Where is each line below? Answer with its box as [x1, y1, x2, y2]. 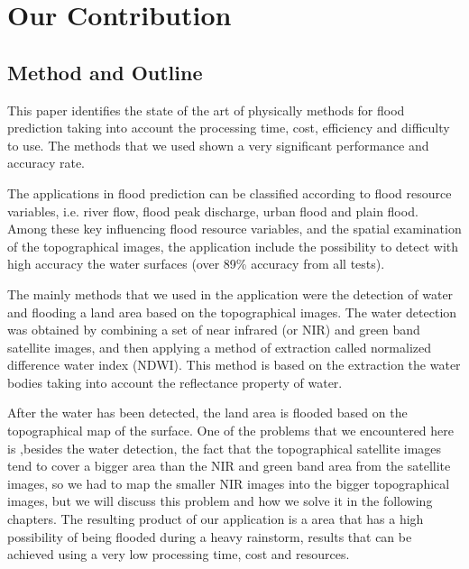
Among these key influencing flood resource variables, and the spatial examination [7, 219, 462, 238]
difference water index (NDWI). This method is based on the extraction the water [7, 355, 461, 374]
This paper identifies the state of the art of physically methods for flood [7, 100, 405, 119]
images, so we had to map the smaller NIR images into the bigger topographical [7, 473, 450, 492]
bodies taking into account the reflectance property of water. [7, 372, 343, 391]
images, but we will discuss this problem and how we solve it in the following [7, 491, 433, 510]
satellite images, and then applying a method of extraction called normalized [7, 337, 432, 356]
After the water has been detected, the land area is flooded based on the [7, 403, 408, 422]
